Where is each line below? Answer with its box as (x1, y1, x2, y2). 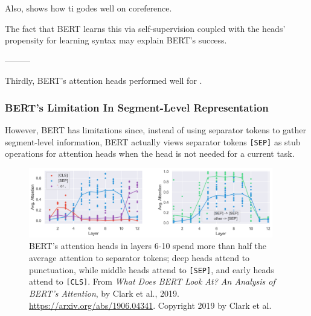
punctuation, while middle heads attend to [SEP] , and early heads (29, 263, 274, 276)
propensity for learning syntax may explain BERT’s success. (5, 34, 227, 46)
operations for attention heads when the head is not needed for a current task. (5, 147, 295, 160)
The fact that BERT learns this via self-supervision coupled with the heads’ (5, 22, 286, 34)
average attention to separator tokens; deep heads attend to (29, 251, 250, 264)
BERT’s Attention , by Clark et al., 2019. (29, 286, 179, 299)
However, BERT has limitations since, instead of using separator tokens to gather (5, 124, 307, 136)
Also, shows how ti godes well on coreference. (5, 2, 172, 14)
